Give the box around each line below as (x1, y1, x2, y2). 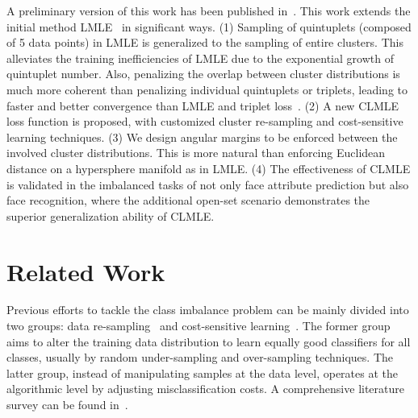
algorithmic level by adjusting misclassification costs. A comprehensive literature (6, 380, 405, 397)
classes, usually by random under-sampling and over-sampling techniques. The (6, 349, 393, 366)
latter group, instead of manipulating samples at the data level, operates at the (6, 364, 398, 381)
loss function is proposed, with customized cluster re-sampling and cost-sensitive (6, 113, 403, 130)
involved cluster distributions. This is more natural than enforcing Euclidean (6, 144, 386, 161)
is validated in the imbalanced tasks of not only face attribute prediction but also (6, 176, 409, 192)
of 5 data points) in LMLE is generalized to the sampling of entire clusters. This (6, 34, 403, 51)
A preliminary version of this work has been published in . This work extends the (6, 2, 411, 19)
